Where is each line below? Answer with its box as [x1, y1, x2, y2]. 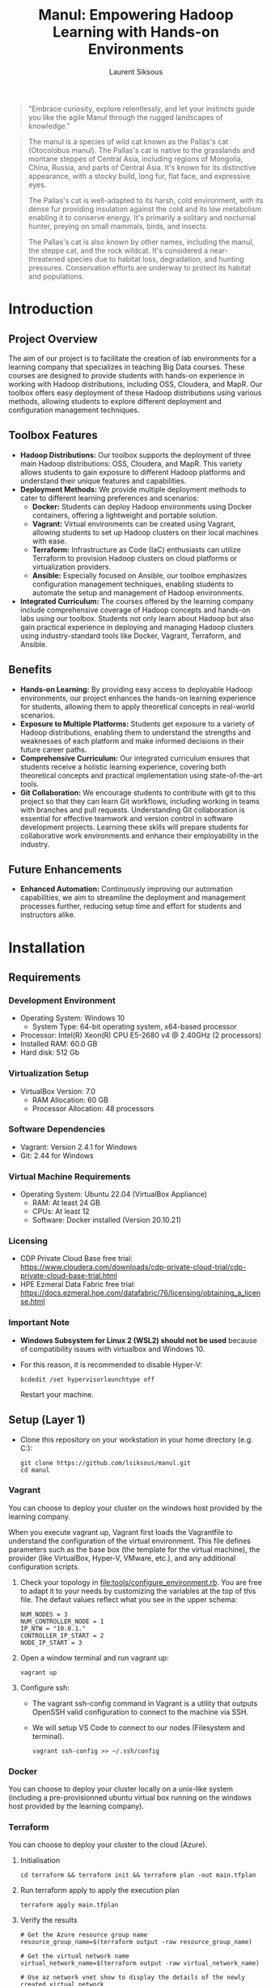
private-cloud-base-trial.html [19, 1271, 117, 1281]
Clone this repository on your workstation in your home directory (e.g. [19, 1434, 253, 1444]
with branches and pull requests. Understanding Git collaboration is [19, 804, 245, 815]
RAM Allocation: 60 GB [32, 1095, 109, 1105]
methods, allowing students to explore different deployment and [8, 396, 222, 406]
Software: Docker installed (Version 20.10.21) [32, 1215, 182, 1225]
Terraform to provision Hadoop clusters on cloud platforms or [32, 553, 237, 563]
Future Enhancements [8, 863, 123, 876]
